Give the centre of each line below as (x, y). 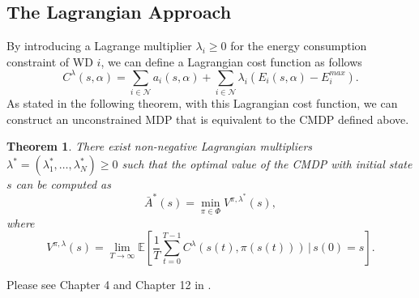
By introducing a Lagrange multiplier (99, 46)
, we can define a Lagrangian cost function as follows (231, 61)
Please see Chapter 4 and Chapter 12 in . (109, 285)
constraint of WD (50, 61)
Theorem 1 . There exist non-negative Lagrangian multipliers (160, 146)
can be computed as (63, 184)
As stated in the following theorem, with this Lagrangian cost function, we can (202, 103)
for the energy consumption (299, 46)
